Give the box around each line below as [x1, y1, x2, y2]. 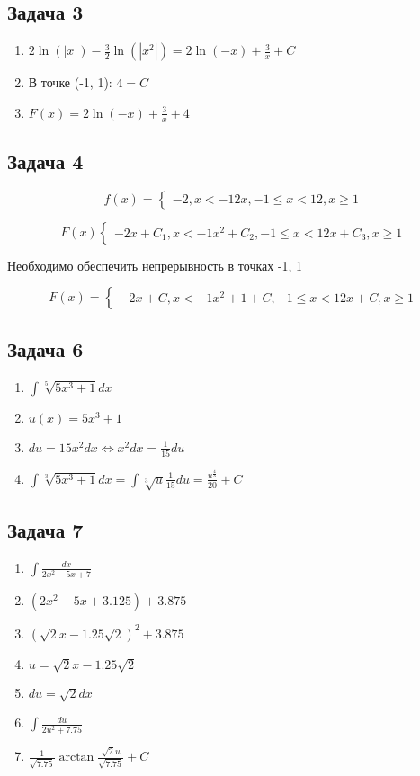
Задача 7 [7, 516, 84, 544]
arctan [58, 751, 94, 764]
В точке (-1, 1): [28, 73, 112, 92]
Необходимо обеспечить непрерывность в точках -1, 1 [7, 255, 303, 274]
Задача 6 [7, 334, 84, 362]
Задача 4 [7, 147, 84, 175]
